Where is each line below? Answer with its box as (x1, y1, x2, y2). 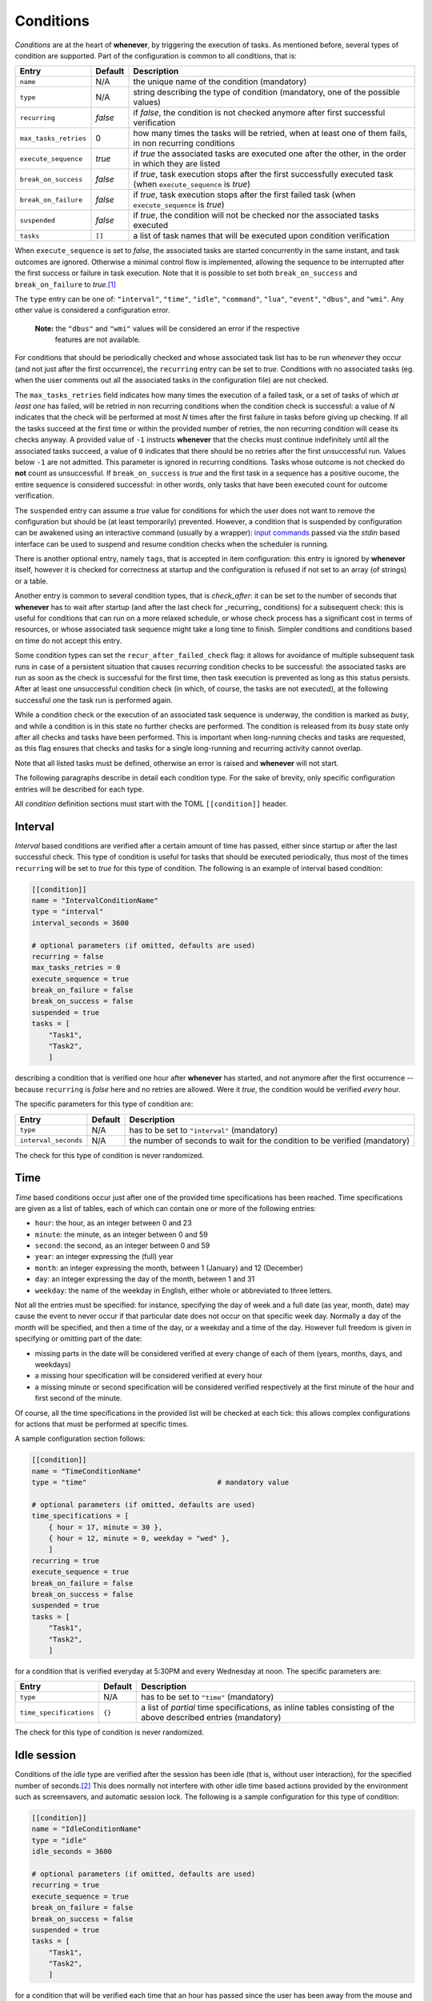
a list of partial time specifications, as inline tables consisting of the (141, 1702, 395, 1713)
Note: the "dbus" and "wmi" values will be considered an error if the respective (34, 323, 300, 333)
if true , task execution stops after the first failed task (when (133, 189, 356, 200)
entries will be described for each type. (14, 784, 144, 794)
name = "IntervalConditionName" (31, 896, 159, 904)
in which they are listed (133, 158, 221, 170)
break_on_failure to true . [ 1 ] (14, 279, 116, 289)
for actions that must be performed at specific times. (14, 1419, 189, 1429)
